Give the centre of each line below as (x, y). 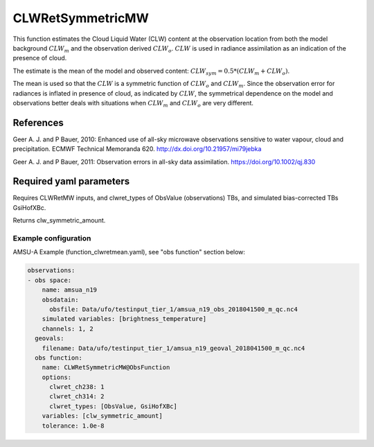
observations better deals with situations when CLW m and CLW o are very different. (133, 104)
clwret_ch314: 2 (77, 396)
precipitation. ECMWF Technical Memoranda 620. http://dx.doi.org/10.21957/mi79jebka (137, 149)
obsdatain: (60, 299)
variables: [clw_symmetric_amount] (102, 416)
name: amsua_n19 (69, 290)
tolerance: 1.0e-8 (73, 426)
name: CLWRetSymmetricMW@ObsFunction (106, 368)
